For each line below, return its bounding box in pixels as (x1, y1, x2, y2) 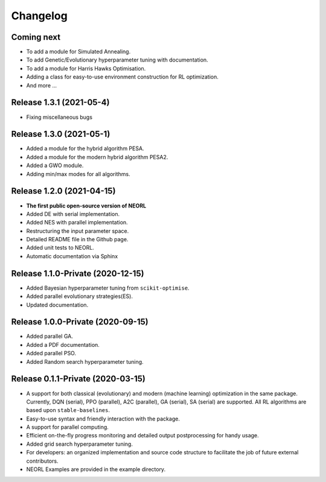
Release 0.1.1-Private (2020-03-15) (11, 374, 146, 384)
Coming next (11, 32, 60, 42)
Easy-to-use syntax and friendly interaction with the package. (26, 415, 181, 422)
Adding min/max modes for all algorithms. (26, 170, 130, 177)
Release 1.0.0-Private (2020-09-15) (11, 317, 149, 327)
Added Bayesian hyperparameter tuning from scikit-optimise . (26, 284, 190, 291)
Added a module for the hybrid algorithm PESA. (26, 145, 144, 152)
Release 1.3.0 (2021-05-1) (11, 129, 110, 139)
